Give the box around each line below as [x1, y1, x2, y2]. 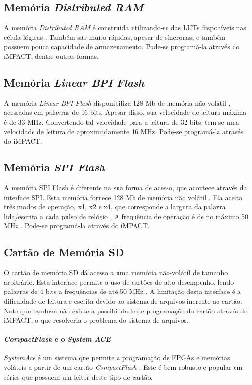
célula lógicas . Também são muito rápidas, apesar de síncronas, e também [4, 32, 226, 42]
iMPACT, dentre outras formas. [4, 51, 99, 61]
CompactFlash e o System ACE [4, 334, 111, 344]
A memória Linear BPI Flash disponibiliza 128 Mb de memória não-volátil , [4, 97, 231, 108]
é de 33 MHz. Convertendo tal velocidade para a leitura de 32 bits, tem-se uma [4, 116, 239, 127]
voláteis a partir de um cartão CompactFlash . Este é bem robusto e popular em [4, 362, 243, 372]
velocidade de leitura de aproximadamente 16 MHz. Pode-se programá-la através [4, 126, 244, 136]
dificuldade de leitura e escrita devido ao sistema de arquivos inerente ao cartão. [4, 295, 242, 306]
